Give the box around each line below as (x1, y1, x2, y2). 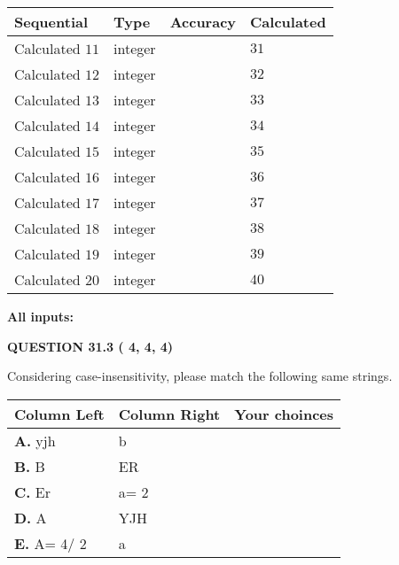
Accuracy (169, 12, 237, 32)
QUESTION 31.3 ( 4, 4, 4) (7, 337, 174, 355)
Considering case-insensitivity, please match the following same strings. (7, 367, 393, 385)
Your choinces (234, 403, 334, 424)
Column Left (14, 403, 105, 424)
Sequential (14, 12, 89, 32)
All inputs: (7, 307, 74, 325)
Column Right (118, 403, 221, 424)
